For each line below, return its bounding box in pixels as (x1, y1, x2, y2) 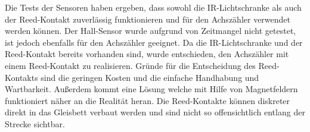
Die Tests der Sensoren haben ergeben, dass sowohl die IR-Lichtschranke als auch (5, 1, 302, 13)
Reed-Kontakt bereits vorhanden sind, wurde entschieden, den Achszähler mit (5, 48, 289, 60)
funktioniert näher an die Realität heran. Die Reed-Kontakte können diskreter (5, 94, 290, 106)
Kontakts (5, 71, 38, 83)
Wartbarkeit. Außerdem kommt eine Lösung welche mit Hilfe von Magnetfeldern (5, 83, 298, 95)
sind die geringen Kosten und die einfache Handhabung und (41, 71, 259, 83)
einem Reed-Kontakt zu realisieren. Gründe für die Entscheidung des (5, 59, 256, 71)
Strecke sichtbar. (5, 117, 65, 130)
